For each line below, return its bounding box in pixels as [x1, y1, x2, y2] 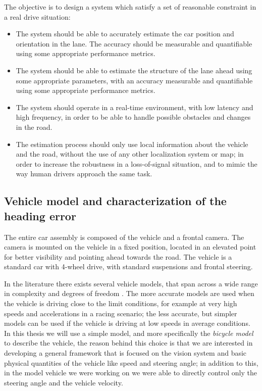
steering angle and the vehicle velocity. [4, 377, 123, 387]
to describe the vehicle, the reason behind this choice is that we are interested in [4, 337, 253, 348]
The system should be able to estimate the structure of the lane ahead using [16, 65, 252, 75]
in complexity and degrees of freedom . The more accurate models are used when [4, 288, 254, 299]
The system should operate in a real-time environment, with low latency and [16, 102, 253, 112]
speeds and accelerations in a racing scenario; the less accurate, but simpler [4, 308, 237, 318]
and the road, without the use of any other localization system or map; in [16, 149, 244, 159]
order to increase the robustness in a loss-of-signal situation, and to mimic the [16, 158, 257, 169]
